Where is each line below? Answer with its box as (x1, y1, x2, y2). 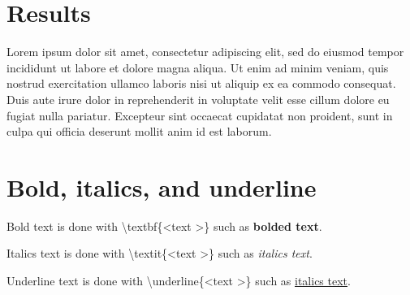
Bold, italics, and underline (6, 170, 317, 203)
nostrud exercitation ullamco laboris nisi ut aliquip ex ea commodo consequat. (6, 75, 396, 92)
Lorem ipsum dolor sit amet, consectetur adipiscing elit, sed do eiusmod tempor (6, 43, 404, 60)
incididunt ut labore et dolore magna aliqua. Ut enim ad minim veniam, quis (6, 59, 389, 76)
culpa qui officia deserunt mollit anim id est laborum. (6, 123, 272, 140)
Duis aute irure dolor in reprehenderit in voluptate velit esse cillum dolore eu (6, 90, 390, 107)
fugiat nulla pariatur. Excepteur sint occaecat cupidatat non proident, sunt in (6, 106, 393, 124)
